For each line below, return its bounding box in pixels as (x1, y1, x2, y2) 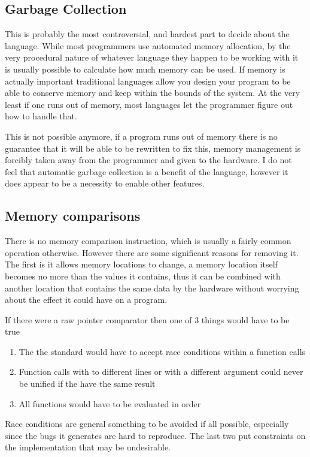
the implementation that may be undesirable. (5, 441, 171, 453)
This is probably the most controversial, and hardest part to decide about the (5, 28, 290, 40)
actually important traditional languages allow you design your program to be (5, 74, 291, 87)
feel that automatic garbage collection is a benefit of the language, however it (5, 165, 288, 178)
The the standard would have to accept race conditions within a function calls (19, 345, 306, 357)
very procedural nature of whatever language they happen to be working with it (5, 51, 299, 64)
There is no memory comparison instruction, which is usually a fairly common (5, 234, 291, 247)
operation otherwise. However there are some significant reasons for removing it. (5, 246, 299, 258)
